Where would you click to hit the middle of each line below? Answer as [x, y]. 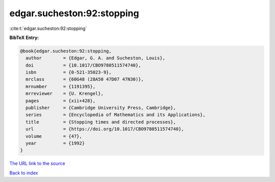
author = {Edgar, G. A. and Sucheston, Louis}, [95, 58]
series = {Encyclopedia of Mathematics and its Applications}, [116, 115]
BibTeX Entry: [24, 38]
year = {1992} [55, 143]
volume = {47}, [54, 136]
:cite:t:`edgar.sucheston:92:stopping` [48, 28]
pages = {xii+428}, [61, 101]
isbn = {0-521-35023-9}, [69, 72]
